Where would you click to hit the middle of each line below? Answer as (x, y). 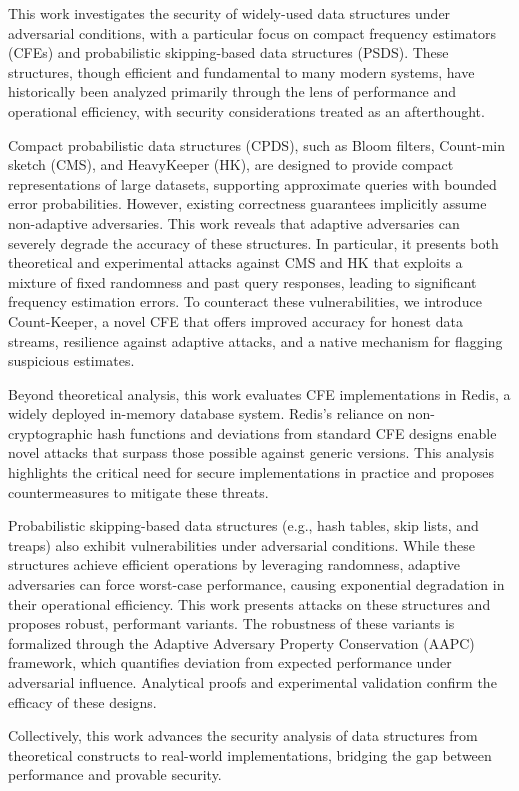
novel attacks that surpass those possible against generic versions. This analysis (251, 452)
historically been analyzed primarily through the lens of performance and (232, 91)
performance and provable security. (115, 774)
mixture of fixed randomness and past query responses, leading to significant (242, 281)
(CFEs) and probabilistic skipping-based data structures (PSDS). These (228, 52)
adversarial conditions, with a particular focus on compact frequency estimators (252, 32)
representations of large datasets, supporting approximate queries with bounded (252, 183)
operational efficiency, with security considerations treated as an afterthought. (246, 110)
